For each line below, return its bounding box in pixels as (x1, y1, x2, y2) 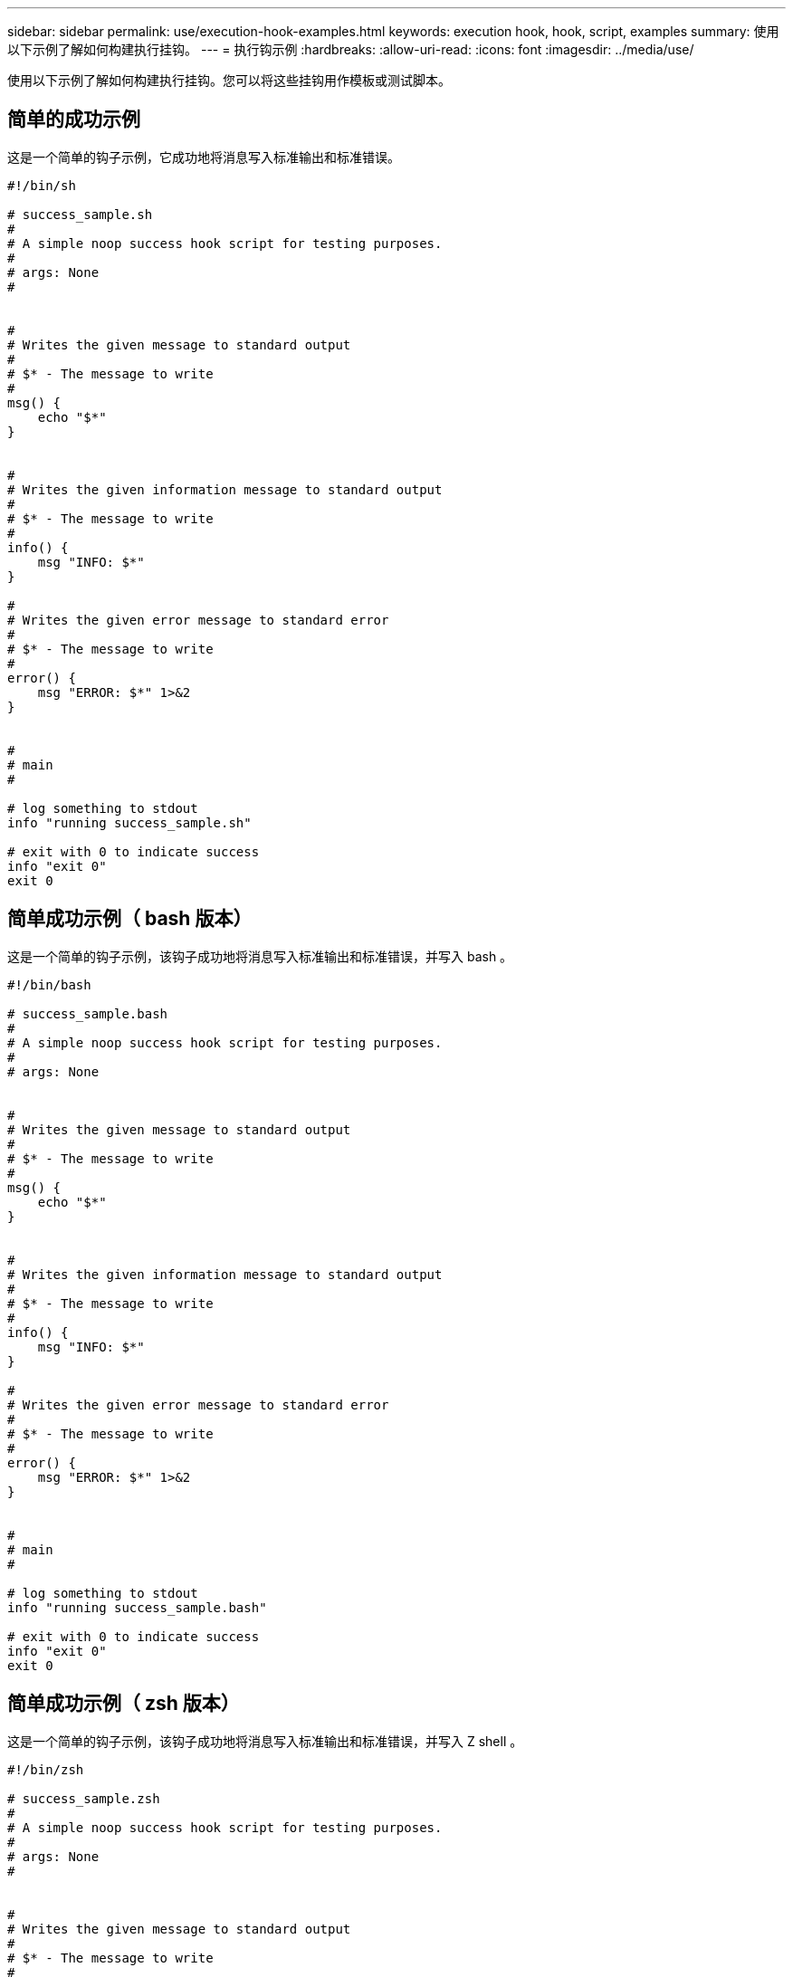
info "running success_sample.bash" (7, 1600, 267, 1615)
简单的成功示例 (7, 108, 140, 131)
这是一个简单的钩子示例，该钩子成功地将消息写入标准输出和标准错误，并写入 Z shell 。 (7, 1733, 523, 1749)
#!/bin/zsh (7, 1762, 84, 1777)
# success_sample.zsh (7, 1791, 160, 1806)
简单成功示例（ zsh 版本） (7, 1692, 240, 1715)
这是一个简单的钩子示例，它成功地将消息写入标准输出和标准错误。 (7, 148, 400, 165)
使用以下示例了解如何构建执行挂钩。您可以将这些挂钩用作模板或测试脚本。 (7, 72, 451, 88)
